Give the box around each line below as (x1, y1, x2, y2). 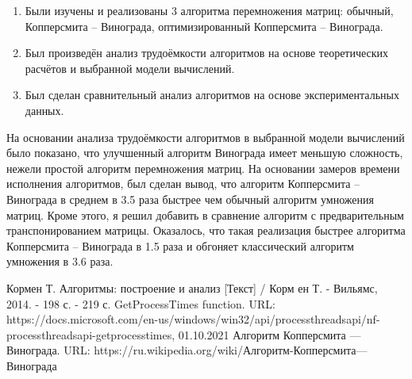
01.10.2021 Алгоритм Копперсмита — (178, 326, 361, 343)
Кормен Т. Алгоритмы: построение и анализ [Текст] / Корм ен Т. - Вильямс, (6, 279, 378, 296)
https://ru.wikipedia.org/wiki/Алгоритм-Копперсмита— (94, 342, 368, 358)
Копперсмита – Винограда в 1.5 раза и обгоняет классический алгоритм (6, 237, 354, 254)
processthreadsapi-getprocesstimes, (6, 326, 175, 343)
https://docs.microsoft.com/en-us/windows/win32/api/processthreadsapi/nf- (6, 311, 380, 327)
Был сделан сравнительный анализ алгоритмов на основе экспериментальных (25, 86, 399, 103)
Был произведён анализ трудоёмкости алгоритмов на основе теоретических (25, 44, 389, 61)
